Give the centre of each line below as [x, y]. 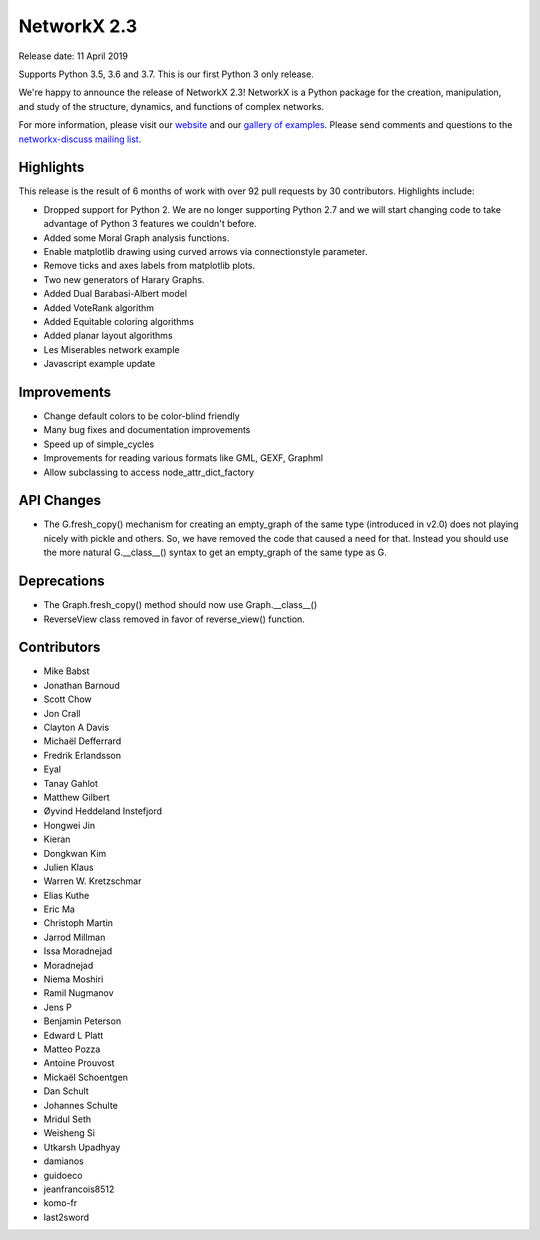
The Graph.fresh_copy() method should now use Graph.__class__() [180, 605]
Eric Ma [59, 909]
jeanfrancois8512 [79, 1189]
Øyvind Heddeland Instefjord [103, 811]
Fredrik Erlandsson [82, 755]
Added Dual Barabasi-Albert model [115, 294]
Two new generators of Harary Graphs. [124, 279]
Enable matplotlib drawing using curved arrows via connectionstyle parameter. [205, 251]
